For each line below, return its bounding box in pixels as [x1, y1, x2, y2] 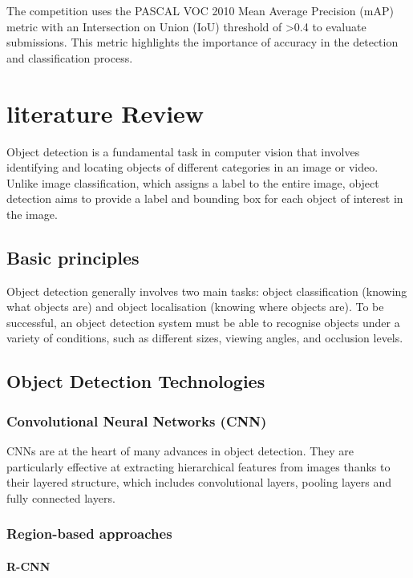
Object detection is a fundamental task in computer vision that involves [6, 143, 360, 160]
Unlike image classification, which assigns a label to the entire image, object [6, 174, 379, 191]
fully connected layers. [6, 489, 115, 506]
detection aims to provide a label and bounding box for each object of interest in [6, 190, 403, 207]
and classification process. [6, 49, 133, 66]
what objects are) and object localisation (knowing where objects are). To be [6, 298, 384, 315]
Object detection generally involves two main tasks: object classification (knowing [6, 282, 407, 299]
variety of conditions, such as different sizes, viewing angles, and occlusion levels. [6, 329, 403, 346]
